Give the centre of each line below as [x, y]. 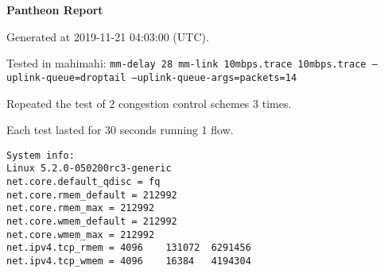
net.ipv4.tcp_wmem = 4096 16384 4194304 [129, 261]
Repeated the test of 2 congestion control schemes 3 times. [149, 103]
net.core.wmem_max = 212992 [81, 235]
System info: [41, 155]
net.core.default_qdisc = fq [83, 182]
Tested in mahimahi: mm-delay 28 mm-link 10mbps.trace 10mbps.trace [186, 63]
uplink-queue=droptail [66, 77]
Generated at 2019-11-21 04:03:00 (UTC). [108, 36]
